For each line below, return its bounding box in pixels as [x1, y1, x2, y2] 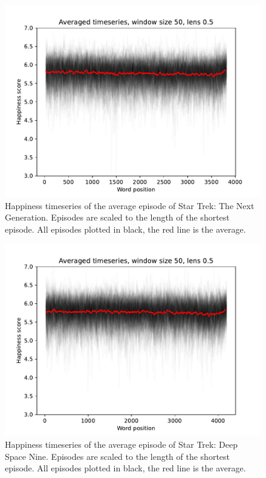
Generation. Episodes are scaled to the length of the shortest [5, 211, 230, 224]
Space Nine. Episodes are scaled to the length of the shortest [5, 450, 230, 462]
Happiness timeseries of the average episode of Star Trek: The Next [5, 199, 255, 212]
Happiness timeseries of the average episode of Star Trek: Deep [5, 438, 238, 450]
